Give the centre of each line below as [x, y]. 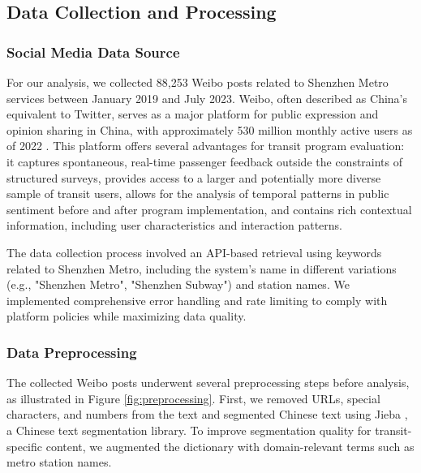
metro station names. [59, 462]
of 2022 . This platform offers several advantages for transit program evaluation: [206, 146]
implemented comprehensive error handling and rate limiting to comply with [197, 300]
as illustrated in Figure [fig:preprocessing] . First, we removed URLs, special [193, 398]
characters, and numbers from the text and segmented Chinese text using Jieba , [207, 414]
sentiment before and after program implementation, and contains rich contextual [209, 209]
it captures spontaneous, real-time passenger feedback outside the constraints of [205, 161]
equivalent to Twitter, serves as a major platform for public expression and [193, 114]
